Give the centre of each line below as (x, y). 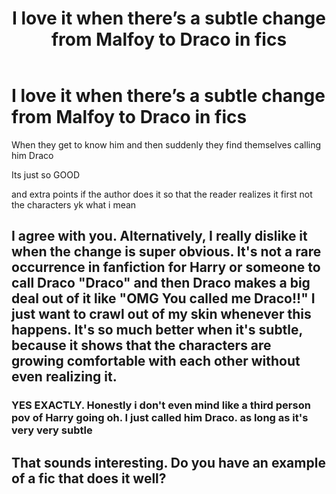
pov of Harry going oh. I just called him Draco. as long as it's (160, 418)
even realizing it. (64, 377)
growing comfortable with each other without (156, 361)
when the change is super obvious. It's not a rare (166, 252)
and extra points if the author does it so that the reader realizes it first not (162, 194)
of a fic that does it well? (89, 478)
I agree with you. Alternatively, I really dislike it (159, 236)
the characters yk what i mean (74, 204)
